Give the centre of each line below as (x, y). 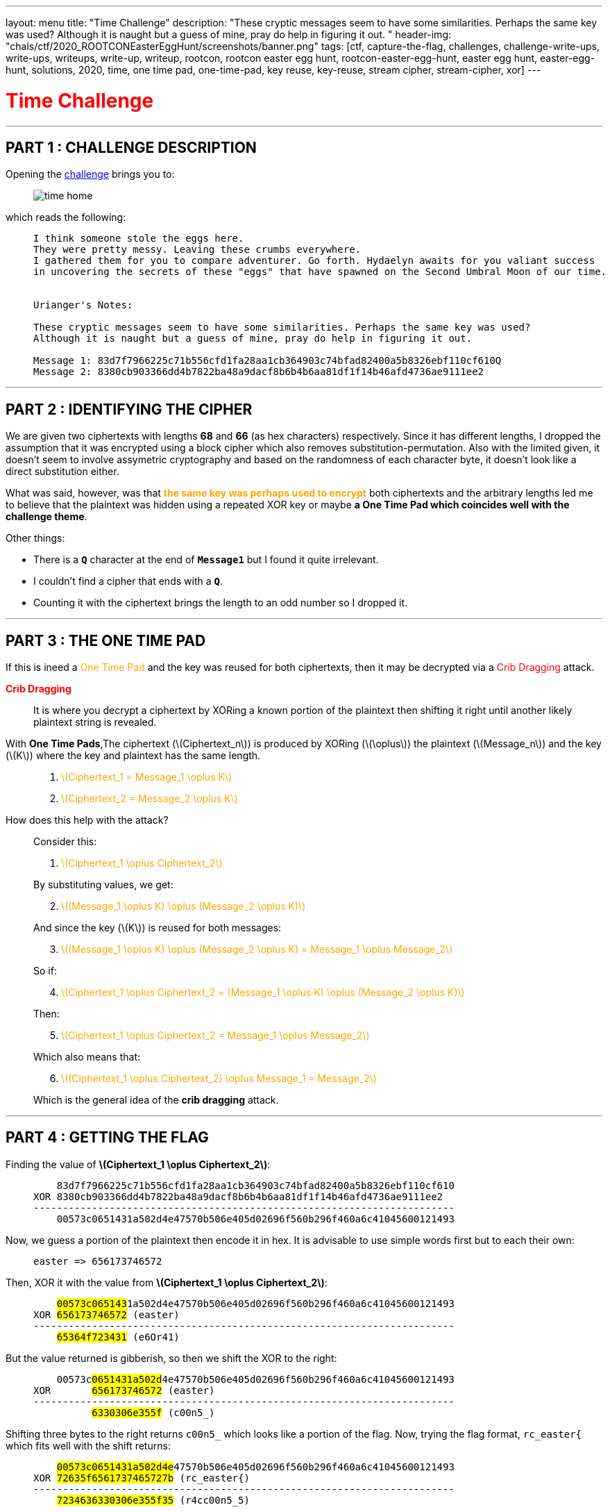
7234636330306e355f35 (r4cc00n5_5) (153, 1500)
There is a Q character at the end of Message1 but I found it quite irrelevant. (206, 560)
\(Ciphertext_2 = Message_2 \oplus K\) (150, 799)
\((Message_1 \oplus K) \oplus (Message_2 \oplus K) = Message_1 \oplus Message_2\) (257, 949)
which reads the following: (66, 217)
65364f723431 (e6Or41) (118, 1337)
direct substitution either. (62, 472)
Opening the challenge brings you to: (90, 174)
